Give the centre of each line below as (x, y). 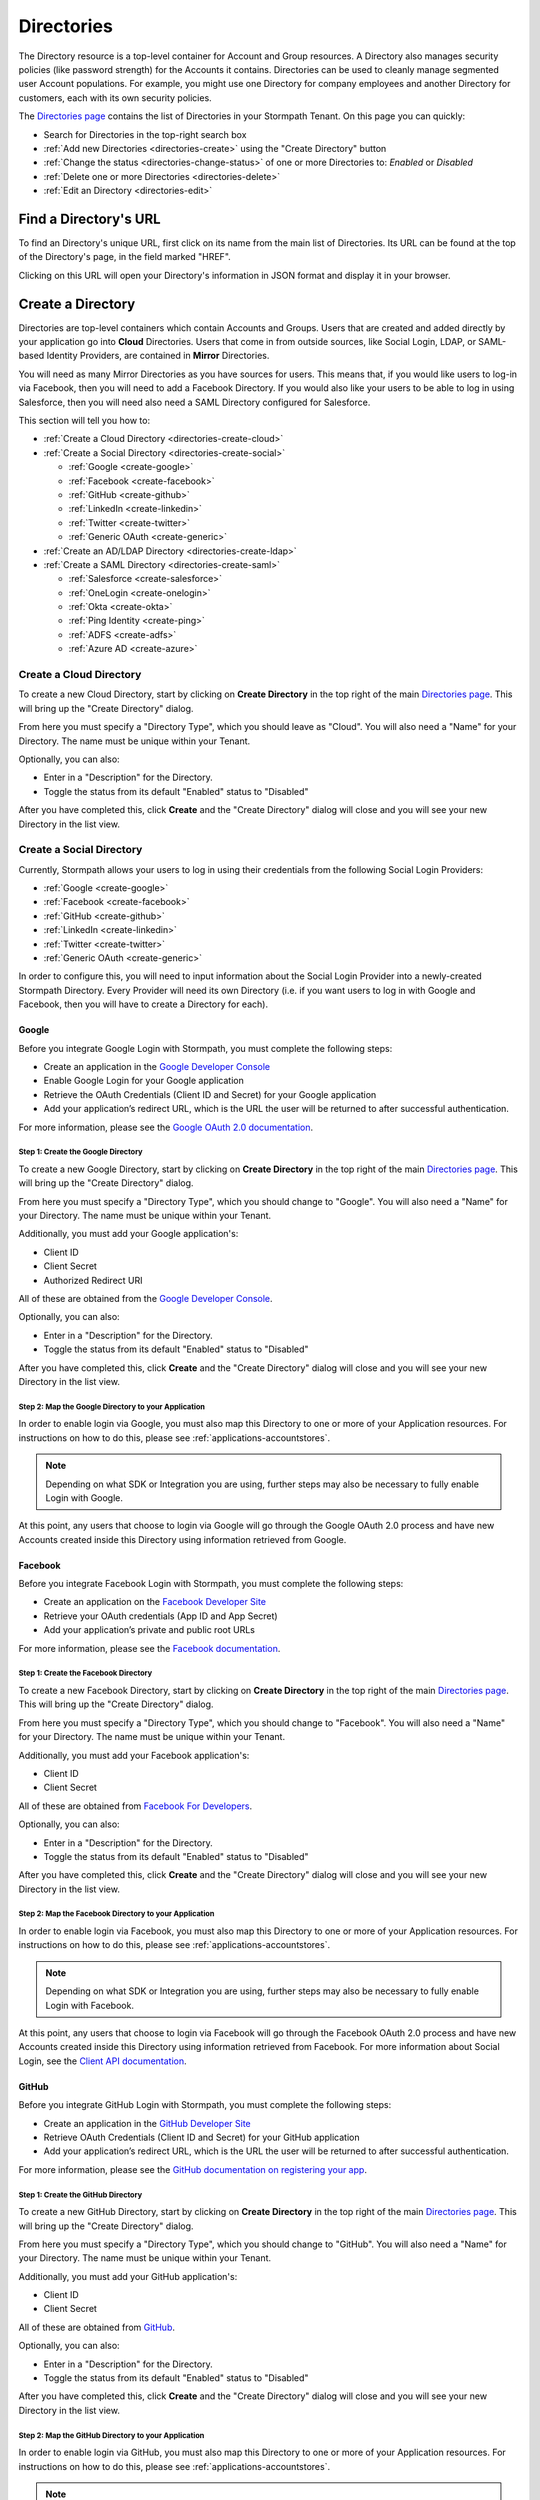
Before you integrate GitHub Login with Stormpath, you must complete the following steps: (205, 2105)
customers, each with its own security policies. (115, 97)
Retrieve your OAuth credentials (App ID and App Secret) (161, 1616)
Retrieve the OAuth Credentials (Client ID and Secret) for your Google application (210, 1094)
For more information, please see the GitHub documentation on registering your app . (192, 2169)
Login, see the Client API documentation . (102, 2061)
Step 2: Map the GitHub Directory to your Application (111, 2435)
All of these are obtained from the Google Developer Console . (146, 1299)
